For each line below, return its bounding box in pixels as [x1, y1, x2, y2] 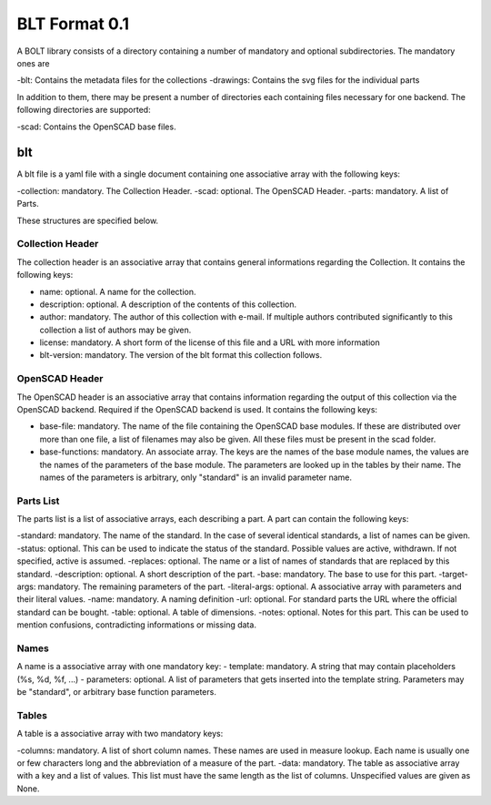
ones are [16, 57, 50, 68]
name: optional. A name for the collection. [39, 286, 196, 297]
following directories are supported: [16, 105, 151, 116]
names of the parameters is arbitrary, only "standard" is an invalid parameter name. [39, 472, 353, 483]
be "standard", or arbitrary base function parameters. [16, 687, 217, 698]
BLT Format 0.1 [16, 14, 130, 34]
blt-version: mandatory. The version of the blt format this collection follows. [39, 350, 323, 361]
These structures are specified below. [16, 215, 159, 226]
